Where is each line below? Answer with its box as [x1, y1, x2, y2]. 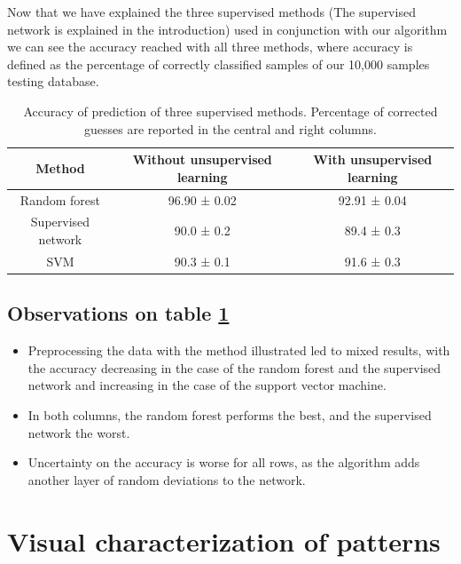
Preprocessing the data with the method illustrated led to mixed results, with [27, 341, 450, 360]
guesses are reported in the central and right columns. [84, 119, 377, 138]
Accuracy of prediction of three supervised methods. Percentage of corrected [23, 101, 438, 120]
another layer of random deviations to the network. [27, 470, 306, 489]
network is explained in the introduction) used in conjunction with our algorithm [7, 20, 448, 38]
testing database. [7, 72, 99, 91]
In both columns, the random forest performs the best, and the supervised [27, 405, 432, 424]
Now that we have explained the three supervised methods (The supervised [7, 3, 416, 20]
